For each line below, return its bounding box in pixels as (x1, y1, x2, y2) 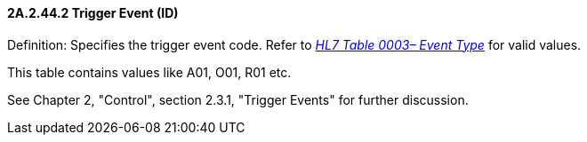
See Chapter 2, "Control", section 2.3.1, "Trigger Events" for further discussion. (7, 91, 469, 107)
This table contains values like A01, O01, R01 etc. (7, 64, 292, 80)
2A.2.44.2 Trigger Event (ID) (7, 5, 179, 20)
